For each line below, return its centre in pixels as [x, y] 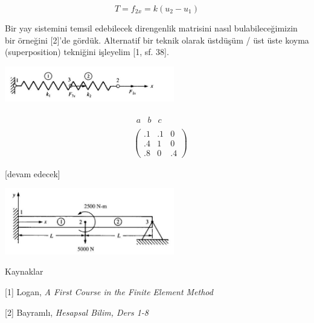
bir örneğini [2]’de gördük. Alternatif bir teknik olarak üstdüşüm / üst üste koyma [157, 40]
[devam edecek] [33, 173]
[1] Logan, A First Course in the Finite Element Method [109, 292]
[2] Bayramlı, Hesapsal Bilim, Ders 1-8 [77, 312]
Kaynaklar [24, 271]
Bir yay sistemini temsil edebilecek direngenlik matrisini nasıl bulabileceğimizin [151, 28]
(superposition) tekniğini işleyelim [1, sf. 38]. [87, 52]
